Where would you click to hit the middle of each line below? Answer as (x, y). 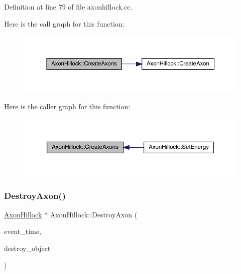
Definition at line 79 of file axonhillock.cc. (68, 7)
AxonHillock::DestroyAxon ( (94, 214)
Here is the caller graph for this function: (67, 106)
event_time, (23, 231)
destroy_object (27, 248)
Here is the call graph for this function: (64, 23)
